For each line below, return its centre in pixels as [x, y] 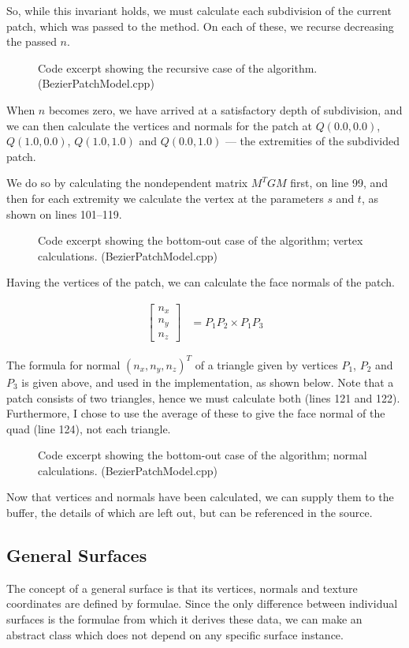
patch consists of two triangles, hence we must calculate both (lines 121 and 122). [203, 397]
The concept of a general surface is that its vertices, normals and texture [182, 588]
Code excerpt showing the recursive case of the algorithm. [178, 67]
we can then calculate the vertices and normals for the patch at [159, 125]
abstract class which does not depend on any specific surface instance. [175, 634]
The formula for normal [63, 364]
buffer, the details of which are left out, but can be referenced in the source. [190, 513]
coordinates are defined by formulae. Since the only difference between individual [202, 603]
